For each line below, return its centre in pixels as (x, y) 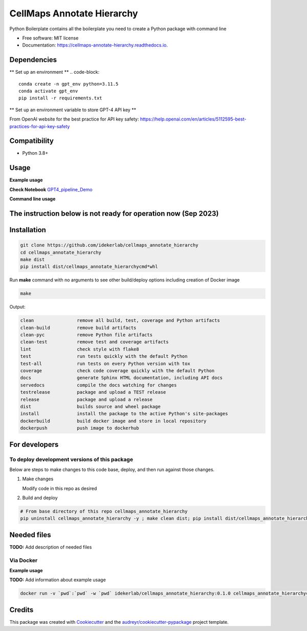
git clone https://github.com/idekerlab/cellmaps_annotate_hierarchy (109, 245)
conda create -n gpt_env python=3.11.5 (69, 84)
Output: (17, 307)
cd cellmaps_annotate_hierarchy (61, 252)
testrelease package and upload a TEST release (93, 392)
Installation (28, 230)
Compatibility (31, 141)
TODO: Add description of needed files (51, 547)
